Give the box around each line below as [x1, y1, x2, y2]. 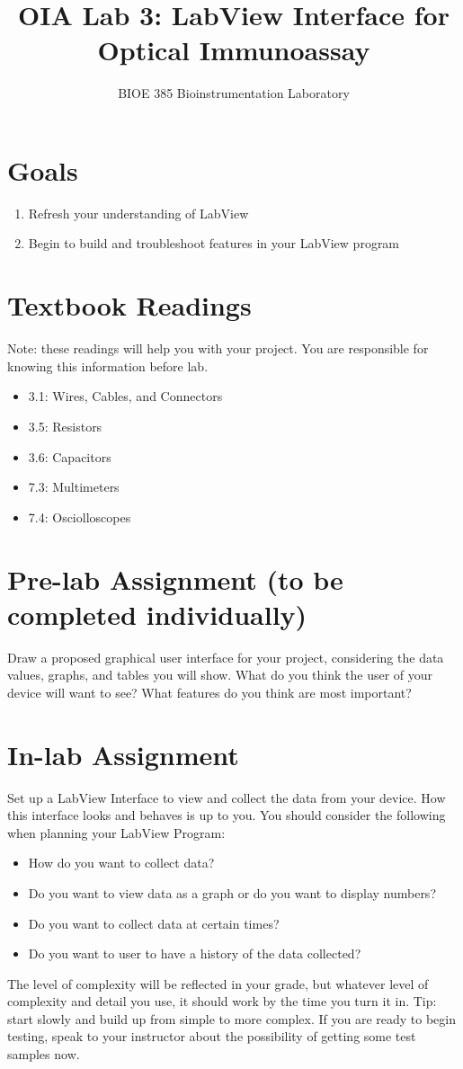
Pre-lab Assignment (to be [7, 560, 343, 597]
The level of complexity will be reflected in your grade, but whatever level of [7, 974, 429, 993]
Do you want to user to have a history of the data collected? [28, 944, 361, 963]
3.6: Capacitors [28, 447, 111, 466]
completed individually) [7, 595, 307, 632]
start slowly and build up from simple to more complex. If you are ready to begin [7, 1009, 456, 1028]
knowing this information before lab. [7, 356, 209, 375]
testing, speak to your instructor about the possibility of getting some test [7, 1027, 416, 1046]
